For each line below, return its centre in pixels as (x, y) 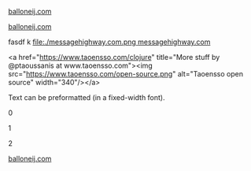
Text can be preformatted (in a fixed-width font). (87, 97)
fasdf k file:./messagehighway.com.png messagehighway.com (109, 42)
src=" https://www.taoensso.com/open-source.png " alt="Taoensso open (126, 74)
